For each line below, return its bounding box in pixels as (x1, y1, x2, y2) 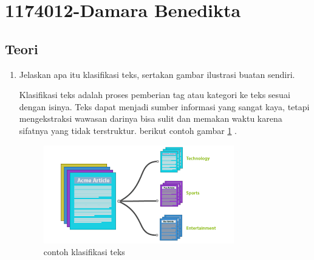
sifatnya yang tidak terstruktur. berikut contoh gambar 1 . (19, 124, 237, 136)
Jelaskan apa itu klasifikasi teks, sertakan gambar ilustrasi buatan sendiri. (19, 68, 295, 80)
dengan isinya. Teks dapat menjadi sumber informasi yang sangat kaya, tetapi (19, 100, 310, 113)
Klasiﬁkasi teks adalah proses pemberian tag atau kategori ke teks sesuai (19, 88, 290, 101)
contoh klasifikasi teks (43, 245, 125, 258)
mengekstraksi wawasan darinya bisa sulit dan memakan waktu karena (19, 112, 282, 125)
